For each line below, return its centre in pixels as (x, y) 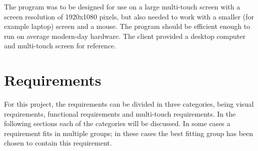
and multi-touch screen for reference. (60, 46)
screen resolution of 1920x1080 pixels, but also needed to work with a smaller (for (129, 16)
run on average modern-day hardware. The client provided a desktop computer (125, 36)
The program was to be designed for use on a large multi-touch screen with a (122, 6)
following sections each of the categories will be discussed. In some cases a (117, 123)
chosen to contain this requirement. (58, 143)
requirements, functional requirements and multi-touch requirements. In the (120, 113)
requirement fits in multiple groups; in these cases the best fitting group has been (129, 133)
